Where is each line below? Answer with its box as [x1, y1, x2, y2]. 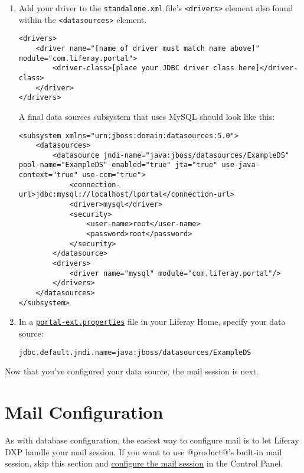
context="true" [18, 171, 79, 180]
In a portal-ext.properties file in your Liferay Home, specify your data [18, 315, 286, 328]
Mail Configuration [5, 400, 164, 423]
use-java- [221, 161, 260, 169]
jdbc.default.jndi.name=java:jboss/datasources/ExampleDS [18, 348, 251, 357]
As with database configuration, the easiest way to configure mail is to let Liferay [5, 433, 299, 446]
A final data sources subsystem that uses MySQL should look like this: [18, 110, 275, 122]
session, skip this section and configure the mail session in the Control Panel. [5, 457, 283, 469]
